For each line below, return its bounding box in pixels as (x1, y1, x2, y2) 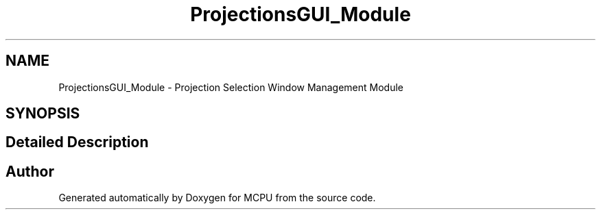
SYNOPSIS (5, 105, 80, 123)
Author (5, 162, 54, 180)
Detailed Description (5, 134, 149, 151)
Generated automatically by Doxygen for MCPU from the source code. (58, 192, 376, 204)
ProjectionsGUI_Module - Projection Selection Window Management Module (58, 81, 403, 93)
